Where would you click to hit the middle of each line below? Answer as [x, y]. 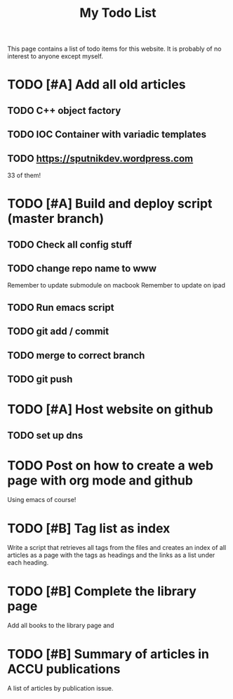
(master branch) [56, 219]
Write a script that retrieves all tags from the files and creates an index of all [117, 548]
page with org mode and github [100, 480]
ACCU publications [64, 669]
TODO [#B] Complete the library [102, 591]
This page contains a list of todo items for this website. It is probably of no [114, 49]
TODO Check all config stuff [70, 244]
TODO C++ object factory [64, 110]
